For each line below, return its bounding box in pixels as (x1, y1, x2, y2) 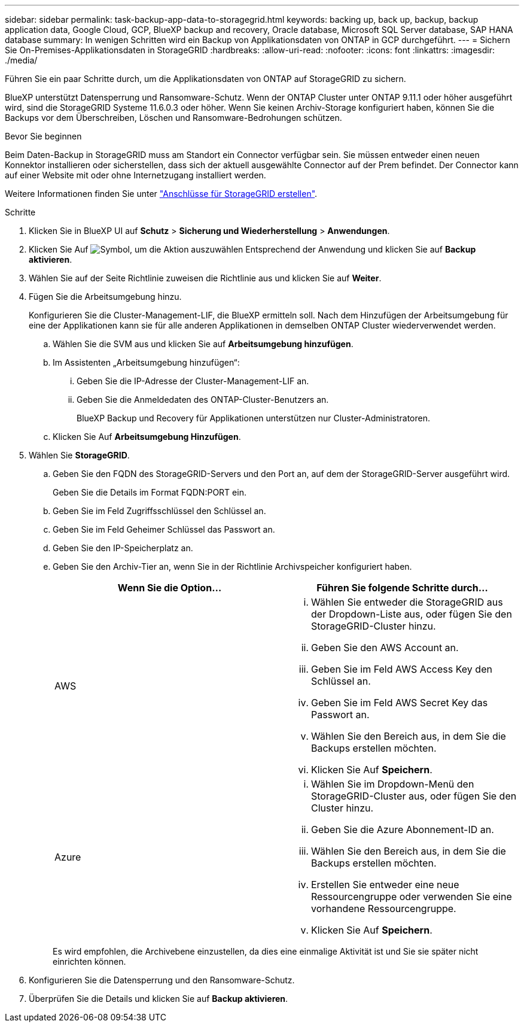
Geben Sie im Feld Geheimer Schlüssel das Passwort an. (53, 524, 275, 534)
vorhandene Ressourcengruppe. (311, 903, 456, 914)
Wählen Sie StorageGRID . (29, 450, 130, 460)
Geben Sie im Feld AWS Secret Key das (311, 697, 488, 709)
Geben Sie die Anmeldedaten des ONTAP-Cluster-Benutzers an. (77, 394, 329, 405)
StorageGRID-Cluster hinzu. (311, 620, 436, 632)
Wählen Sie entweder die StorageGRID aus (311, 596, 503, 608)
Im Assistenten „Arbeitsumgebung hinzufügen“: (53, 357, 240, 367)
